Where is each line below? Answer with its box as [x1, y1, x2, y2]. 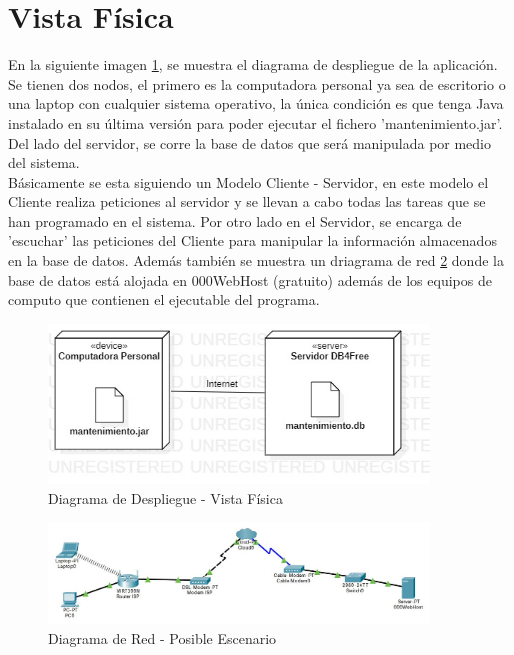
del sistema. [8, 152, 80, 173]
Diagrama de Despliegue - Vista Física [48, 487, 283, 508]
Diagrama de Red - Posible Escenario [48, 627, 277, 648]
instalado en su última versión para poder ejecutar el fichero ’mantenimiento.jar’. [8, 112, 503, 133]
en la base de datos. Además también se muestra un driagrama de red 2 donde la [8, 250, 504, 271]
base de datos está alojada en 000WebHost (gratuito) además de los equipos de [8, 269, 492, 290]
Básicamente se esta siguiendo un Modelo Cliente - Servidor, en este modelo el [8, 171, 489, 192]
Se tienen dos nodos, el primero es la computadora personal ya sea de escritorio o [8, 73, 506, 94]
